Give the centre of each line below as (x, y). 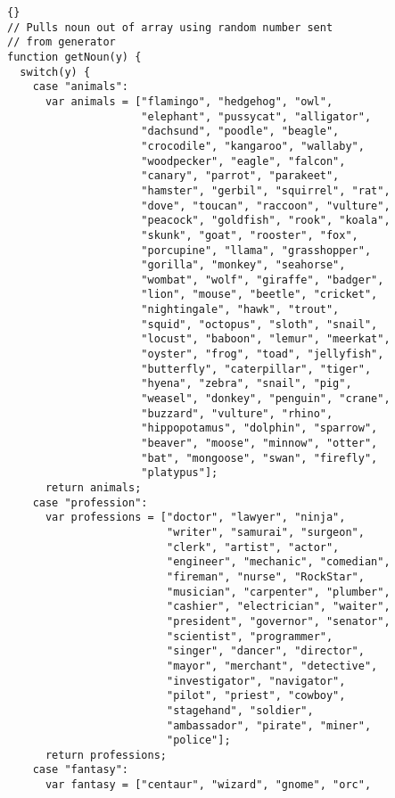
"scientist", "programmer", (250, 636)
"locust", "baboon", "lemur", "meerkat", (266, 339)
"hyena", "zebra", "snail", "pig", (247, 384)
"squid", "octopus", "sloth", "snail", (259, 324)
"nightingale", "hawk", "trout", (240, 310)
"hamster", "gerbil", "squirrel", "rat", (266, 190)
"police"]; (198, 740)
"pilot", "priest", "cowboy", (256, 696)
